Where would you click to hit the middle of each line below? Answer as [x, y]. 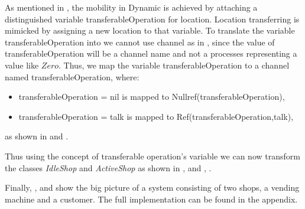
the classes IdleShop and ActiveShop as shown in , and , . [108, 167]
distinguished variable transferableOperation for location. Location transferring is [152, 19]
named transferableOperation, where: [72, 76]
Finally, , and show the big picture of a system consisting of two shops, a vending [152, 187]
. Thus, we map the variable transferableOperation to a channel [174, 65]
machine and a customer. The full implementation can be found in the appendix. [151, 199]
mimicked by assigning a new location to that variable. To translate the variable [150, 30]
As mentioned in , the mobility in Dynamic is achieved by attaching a [131, 7]
